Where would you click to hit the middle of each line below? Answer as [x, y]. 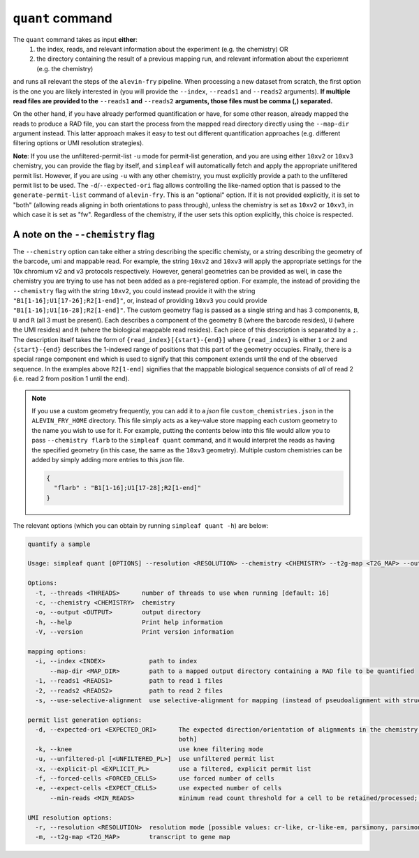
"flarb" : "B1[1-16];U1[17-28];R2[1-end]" [127, 488]
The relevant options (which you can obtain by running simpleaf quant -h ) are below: [141, 525]
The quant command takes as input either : [75, 39]
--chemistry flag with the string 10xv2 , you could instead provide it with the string [134, 290]
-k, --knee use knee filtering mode [149, 749]
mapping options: [57, 651]
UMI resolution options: [70, 818]
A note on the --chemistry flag [84, 235]
